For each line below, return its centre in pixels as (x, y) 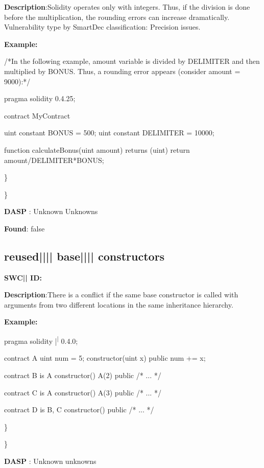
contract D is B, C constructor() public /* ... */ (79, 409)
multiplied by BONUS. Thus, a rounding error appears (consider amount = (122, 71)
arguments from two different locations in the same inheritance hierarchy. (119, 304)
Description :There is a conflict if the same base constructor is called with (121, 295)
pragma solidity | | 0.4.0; (41, 340)
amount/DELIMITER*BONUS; (54, 160)
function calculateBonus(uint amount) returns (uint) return (97, 149)
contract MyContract (37, 115)
